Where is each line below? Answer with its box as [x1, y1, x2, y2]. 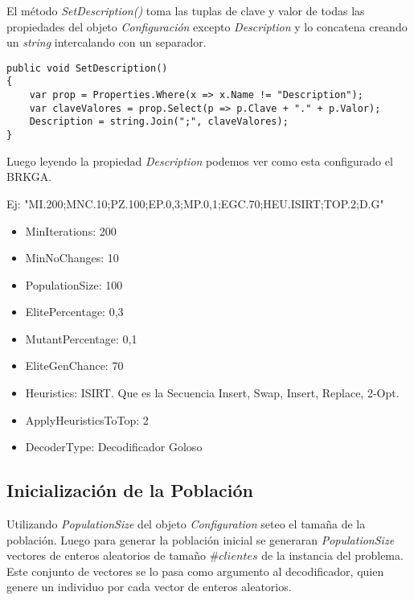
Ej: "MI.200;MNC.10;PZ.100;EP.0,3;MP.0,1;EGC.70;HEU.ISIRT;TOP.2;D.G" [6, 195, 384, 212]
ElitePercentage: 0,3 [25, 303, 124, 320]
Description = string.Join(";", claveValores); [29, 116, 289, 128]
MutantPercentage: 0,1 [25, 330, 137, 347]
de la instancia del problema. [261, 547, 404, 564]
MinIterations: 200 [25, 222, 117, 239]
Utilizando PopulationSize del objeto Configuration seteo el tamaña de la [6, 516, 366, 532]
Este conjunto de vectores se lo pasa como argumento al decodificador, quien [6, 562, 384, 579]
